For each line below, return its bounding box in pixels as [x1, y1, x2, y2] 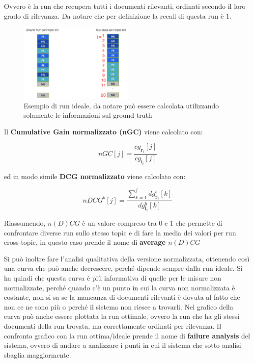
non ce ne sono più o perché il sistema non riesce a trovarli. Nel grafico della [4, 301, 233, 311]
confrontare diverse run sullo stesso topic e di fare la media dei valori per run [4, 227, 236, 237]
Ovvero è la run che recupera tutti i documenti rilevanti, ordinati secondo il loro [4, 1, 246, 11]
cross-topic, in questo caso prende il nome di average [4, 237, 166, 247]
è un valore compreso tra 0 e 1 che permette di [82, 218, 223, 228]
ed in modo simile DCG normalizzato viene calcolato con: [4, 171, 186, 181]
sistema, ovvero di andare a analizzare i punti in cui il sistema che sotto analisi [4, 340, 241, 350]
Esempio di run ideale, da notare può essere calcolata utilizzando [24, 100, 219, 110]
